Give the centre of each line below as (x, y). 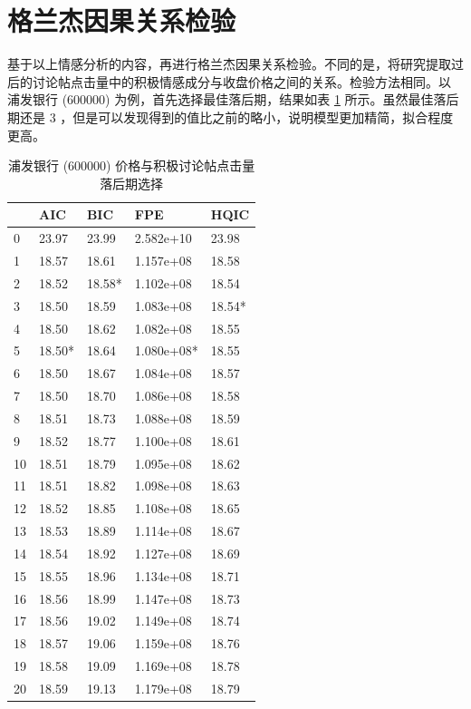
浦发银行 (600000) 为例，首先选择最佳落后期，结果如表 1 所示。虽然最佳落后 (233, 99)
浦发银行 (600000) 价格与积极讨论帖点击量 (132, 165)
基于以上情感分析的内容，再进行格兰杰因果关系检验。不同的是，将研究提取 (229, 64)
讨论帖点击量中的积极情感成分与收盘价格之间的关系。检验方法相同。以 (241, 81)
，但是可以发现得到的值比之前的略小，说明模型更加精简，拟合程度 (257, 117)
